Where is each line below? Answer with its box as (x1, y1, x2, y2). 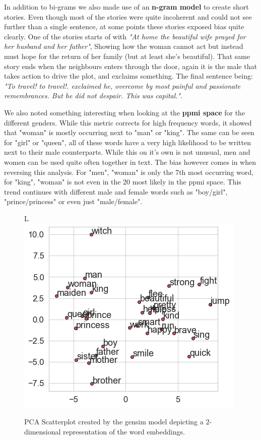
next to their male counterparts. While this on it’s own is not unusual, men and (4, 147, 250, 157)
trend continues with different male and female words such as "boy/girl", (4, 186, 228, 197)
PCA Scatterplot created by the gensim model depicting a (24, 416, 204, 427)
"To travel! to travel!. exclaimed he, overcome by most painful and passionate (4, 80, 241, 91)
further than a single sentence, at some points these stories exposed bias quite (4, 21, 244, 32)
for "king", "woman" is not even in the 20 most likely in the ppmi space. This (4, 176, 241, 187)
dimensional (24, 426, 61, 436)
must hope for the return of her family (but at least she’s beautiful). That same (4, 50, 250, 61)
